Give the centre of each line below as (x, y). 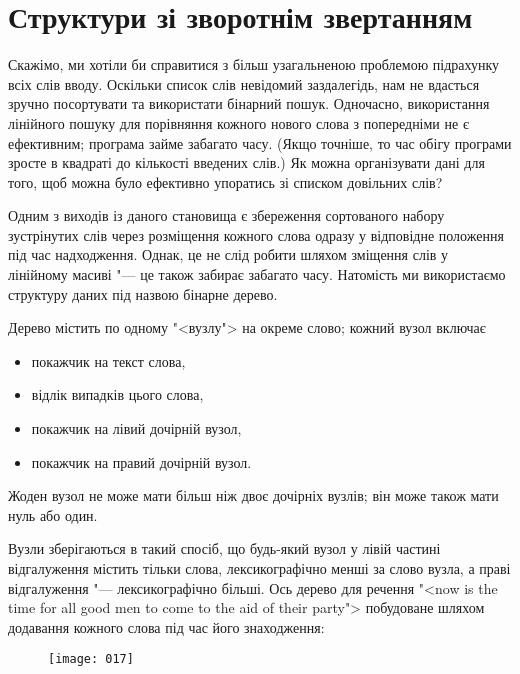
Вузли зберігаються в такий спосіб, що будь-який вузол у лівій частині (224, 548)
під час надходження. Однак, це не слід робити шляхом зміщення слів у (228, 254)
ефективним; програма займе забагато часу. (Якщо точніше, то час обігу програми (260, 142)
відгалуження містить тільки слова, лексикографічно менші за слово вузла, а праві (259, 568)
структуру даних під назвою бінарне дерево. (143, 293)
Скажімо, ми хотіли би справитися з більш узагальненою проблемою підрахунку (254, 64)
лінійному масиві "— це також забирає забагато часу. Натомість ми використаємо (257, 274)
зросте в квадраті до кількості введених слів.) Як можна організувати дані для (246, 162)
